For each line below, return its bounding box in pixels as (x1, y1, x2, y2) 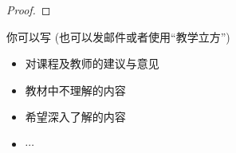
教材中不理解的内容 (25, 81, 126, 98)
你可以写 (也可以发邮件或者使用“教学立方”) (6, 28, 230, 45)
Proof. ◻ (6, 2, 51, 18)
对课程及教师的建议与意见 (25, 55, 159, 72)
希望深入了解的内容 (25, 108, 126, 125)
